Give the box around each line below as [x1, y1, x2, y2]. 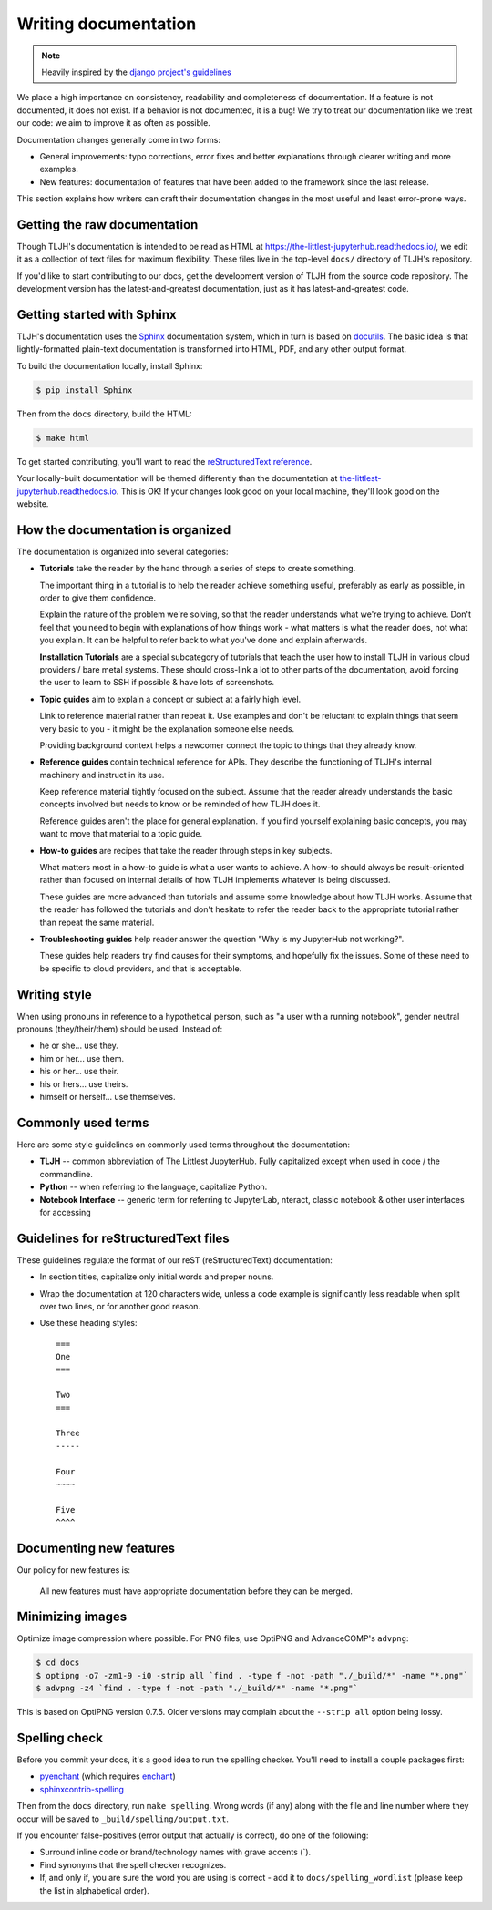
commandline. [39, 1168, 93, 1179]
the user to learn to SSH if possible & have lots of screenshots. [39, 677, 275, 688]
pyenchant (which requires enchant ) [39, 1771, 177, 1782]
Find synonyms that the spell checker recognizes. [39, 1859, 227, 1870]
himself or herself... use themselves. [39, 1092, 176, 1103]
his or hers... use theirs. [39, 1078, 128, 1089]
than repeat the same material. [39, 917, 155, 928]
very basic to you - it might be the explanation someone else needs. [39, 723, 295, 734]
